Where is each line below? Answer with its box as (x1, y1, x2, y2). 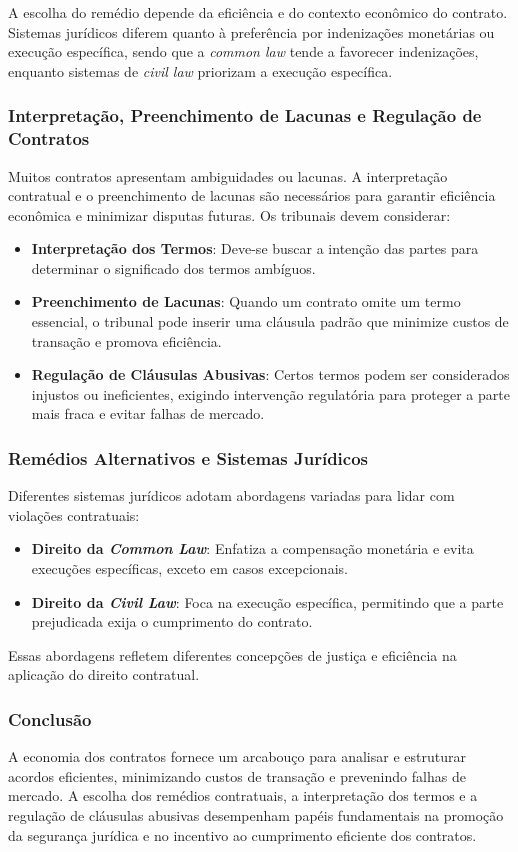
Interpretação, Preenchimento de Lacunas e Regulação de (8, 103, 482, 128)
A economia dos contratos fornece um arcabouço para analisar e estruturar (8, 746, 466, 767)
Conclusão (8, 706, 92, 731)
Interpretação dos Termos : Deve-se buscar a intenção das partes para (31, 238, 479, 259)
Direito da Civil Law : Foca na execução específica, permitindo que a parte (31, 591, 504, 612)
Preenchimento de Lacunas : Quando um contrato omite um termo (31, 291, 461, 312)
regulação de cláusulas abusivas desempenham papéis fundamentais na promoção (8, 805, 504, 826)
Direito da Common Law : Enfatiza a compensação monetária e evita (31, 538, 474, 559)
